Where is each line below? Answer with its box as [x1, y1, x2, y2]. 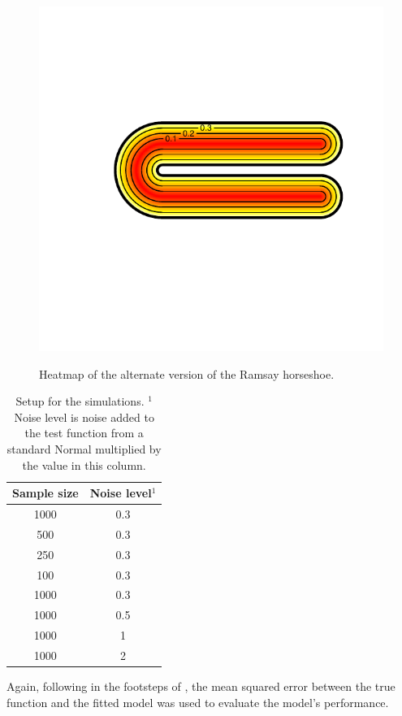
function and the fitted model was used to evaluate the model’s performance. [6, 693, 389, 710]
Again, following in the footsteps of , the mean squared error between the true [6, 678, 396, 694]
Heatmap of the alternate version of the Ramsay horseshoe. [39, 365, 335, 382]
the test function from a [24, 424, 144, 441]
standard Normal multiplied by [6, 440, 162, 457]
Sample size [12, 484, 79, 501]
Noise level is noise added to [14, 408, 154, 425]
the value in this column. [22, 456, 146, 473]
